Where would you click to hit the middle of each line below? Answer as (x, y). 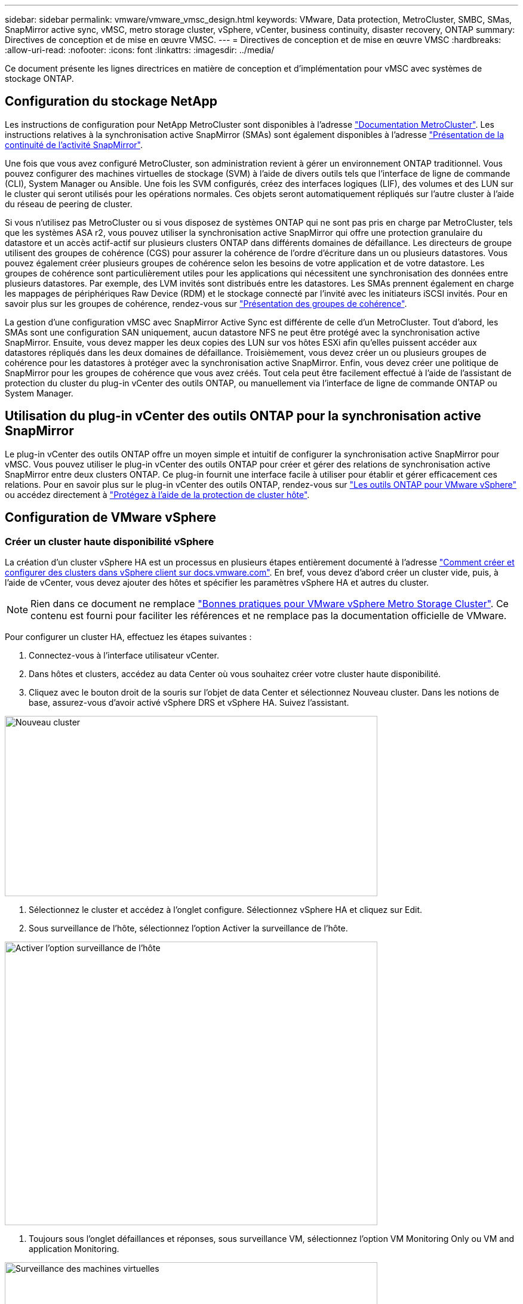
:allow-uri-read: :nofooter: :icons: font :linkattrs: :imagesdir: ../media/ (140, 50)
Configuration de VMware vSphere (111, 518)
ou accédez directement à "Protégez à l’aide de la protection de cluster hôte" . (157, 494)
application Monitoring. (74, 1248)
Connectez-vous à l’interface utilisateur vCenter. (124, 655)
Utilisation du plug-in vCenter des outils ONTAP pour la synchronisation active (243, 416)
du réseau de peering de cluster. (69, 204)
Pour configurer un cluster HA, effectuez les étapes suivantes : (128, 636)
